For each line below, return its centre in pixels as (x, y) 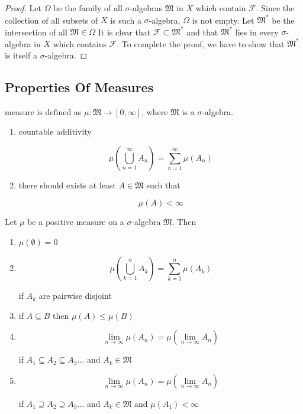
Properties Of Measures (79, 87)
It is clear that (124, 32)
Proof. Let (23, 8)
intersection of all (36, 32)
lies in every (257, 32)
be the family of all (88, 8)
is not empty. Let (223, 20)
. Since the (275, 8)
